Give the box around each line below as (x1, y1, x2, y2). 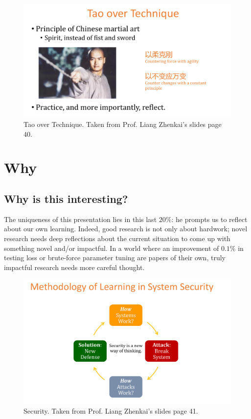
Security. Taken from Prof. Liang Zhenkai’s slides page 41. (23, 405, 198, 416)
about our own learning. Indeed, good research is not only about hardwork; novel (4, 223, 248, 234)
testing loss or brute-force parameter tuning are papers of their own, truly (4, 252, 226, 263)
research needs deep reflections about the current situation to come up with (4, 233, 230, 243)
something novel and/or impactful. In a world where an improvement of (4, 243, 219, 253)
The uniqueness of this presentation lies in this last (4, 214, 157, 224)
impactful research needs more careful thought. (4, 262, 145, 272)
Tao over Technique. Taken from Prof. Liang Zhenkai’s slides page (23, 119, 222, 129)
